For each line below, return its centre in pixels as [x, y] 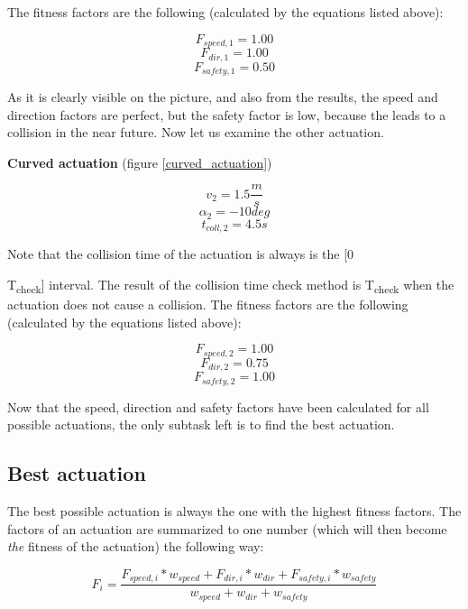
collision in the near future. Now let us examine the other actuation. [196, 132]
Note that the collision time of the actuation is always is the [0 [181, 254]
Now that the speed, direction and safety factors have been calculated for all [218, 406]
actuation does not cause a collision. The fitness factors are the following [208, 304]
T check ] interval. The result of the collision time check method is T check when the [231, 285]
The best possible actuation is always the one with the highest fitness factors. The [234, 510]
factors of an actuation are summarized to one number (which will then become [227, 528]
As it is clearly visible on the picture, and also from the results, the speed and [223, 96]
